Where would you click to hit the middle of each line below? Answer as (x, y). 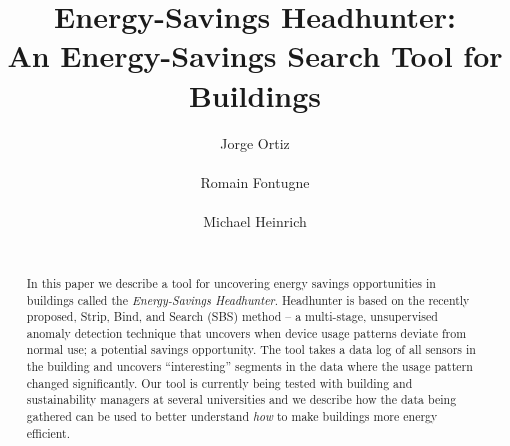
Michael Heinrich (255, 220)
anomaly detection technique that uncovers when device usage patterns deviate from (246, 332)
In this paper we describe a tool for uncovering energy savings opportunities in (231, 282)
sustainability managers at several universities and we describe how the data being (241, 399)
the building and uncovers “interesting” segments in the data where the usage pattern (249, 366)
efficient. (48, 432)
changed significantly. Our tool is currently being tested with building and (219, 382)
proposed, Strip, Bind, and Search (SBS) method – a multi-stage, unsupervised (232, 316)
